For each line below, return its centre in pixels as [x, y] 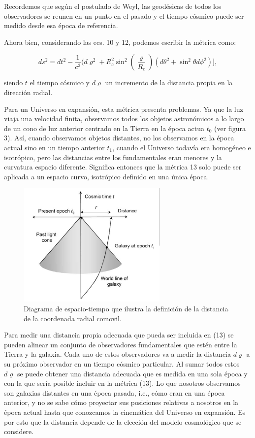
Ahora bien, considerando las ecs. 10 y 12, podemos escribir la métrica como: [120, 42]
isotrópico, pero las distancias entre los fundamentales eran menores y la [113, 157]
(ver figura [230, 128]
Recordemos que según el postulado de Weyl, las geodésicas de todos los [113, 6]
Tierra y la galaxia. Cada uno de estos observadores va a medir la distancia [117, 354]
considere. [19, 431]
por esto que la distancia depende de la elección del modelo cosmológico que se [123, 421]
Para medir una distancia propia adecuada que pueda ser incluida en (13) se [119, 335]
